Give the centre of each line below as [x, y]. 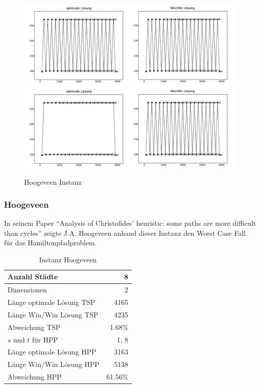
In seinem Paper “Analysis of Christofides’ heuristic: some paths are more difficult [130, 223]
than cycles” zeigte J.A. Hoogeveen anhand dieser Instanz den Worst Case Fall [125, 233]
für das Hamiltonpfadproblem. [50, 243]
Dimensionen [27, 290]
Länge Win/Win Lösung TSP [53, 314]
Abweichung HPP [35, 377]
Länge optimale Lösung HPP [52, 352]
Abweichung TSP [34, 327]
